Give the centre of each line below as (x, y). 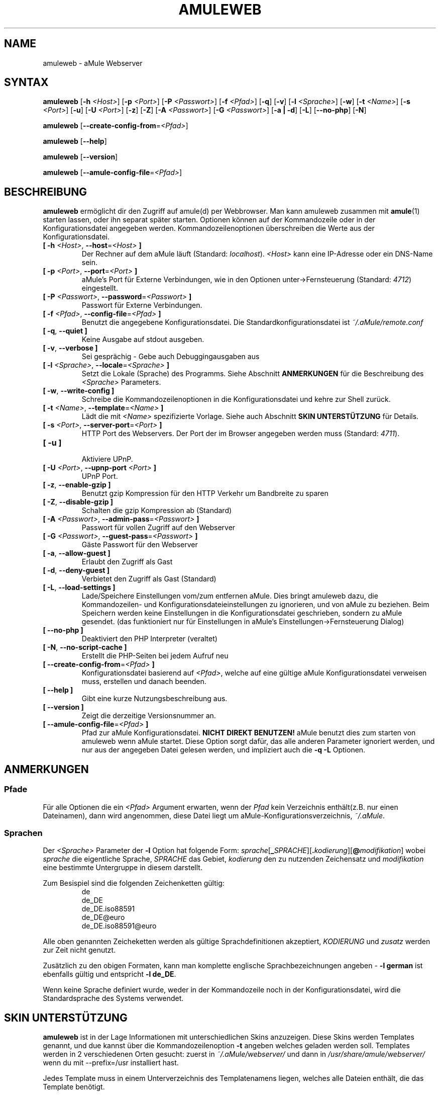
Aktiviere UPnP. (107, 459)
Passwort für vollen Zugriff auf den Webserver (158, 528)
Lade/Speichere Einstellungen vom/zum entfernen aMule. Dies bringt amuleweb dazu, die (230, 596)
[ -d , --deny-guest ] (76, 570)
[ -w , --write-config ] (79, 391)
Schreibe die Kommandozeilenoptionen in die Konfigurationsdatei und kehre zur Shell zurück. (236, 399)
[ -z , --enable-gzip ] (77, 485)
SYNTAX (26, 82)
